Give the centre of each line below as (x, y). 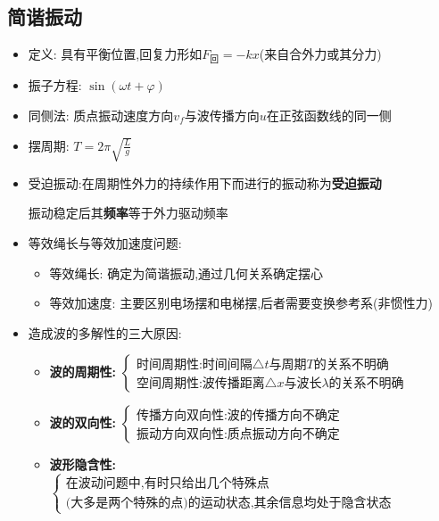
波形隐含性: (83, 464)
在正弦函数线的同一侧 (329, 115)
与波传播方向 (222, 115)
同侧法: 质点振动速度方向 (101, 115)
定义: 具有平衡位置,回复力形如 (115, 54)
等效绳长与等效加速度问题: (105, 243)
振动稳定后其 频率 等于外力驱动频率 (128, 213)
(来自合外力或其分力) (320, 54)
